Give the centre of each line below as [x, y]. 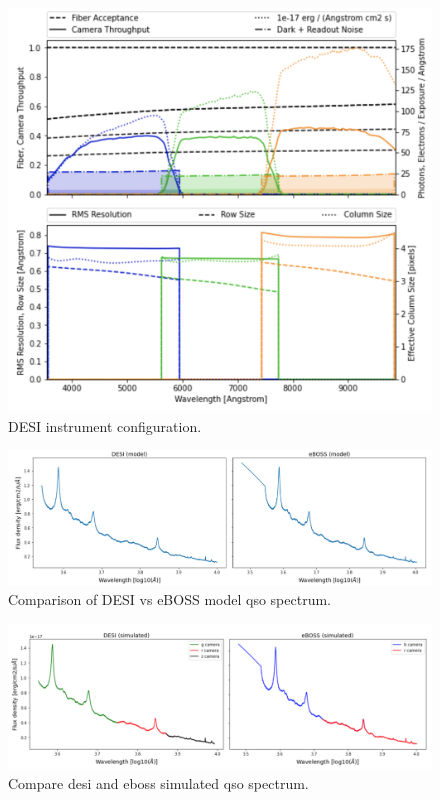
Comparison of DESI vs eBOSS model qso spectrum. [169, 599]
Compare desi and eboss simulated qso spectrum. [158, 782]
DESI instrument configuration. [105, 425]
